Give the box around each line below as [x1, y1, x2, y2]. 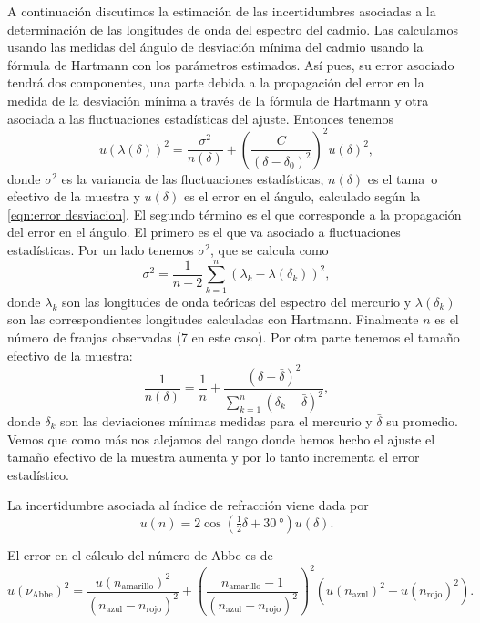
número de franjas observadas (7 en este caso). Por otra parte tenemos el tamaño [7, 327, 460, 346]
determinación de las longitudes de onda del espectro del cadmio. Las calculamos [7, 19, 458, 38]
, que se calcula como [210, 240, 329, 260]
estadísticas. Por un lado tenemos [7, 240, 194, 260]
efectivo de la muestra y [7, 187, 140, 206]
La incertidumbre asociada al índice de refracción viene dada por [7, 495, 369, 515]
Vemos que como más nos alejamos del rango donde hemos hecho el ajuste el [7, 429, 435, 448]
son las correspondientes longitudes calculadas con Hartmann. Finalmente [7, 310, 419, 329]
